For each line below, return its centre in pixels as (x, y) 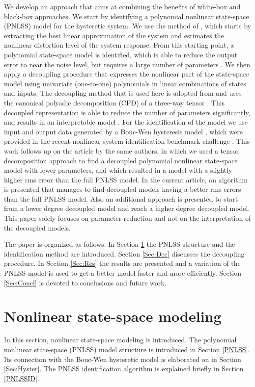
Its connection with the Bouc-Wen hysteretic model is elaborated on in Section (123, 359)
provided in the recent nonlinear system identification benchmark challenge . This (127, 141)
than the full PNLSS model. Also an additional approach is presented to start (121, 198)
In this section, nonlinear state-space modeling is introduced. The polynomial (120, 340)
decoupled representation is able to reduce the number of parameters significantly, (127, 112)
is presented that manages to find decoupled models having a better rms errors (123, 189)
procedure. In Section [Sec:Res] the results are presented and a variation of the (122, 263)
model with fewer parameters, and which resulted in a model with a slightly (118, 170)
